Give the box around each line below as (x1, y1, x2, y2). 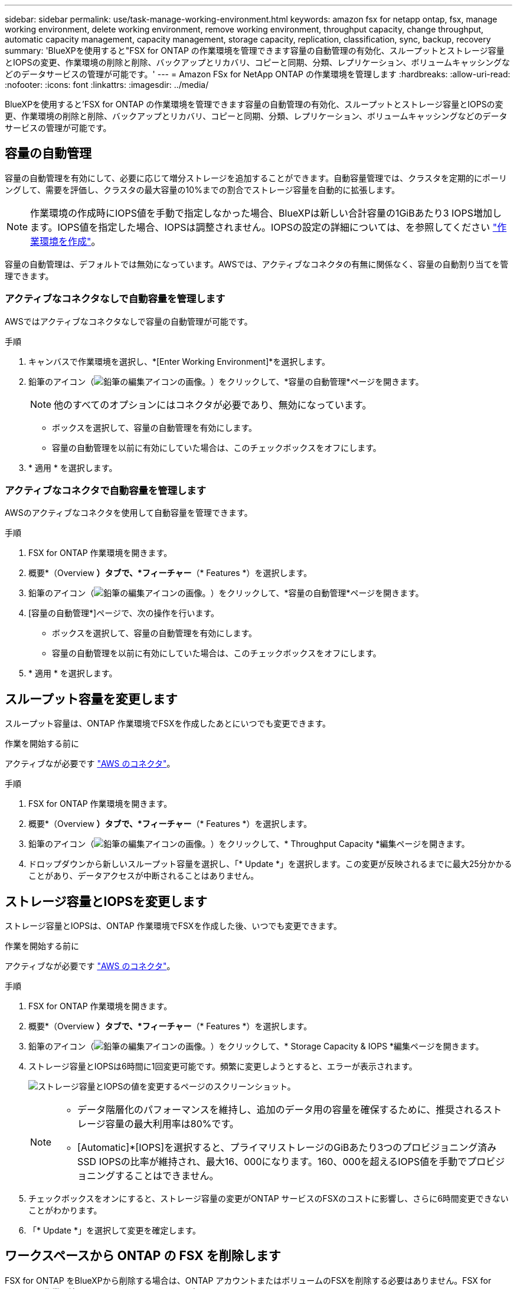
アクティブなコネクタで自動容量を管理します (5, 484, 207, 496)
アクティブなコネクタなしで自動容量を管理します (5, 293, 225, 305)
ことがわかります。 (28, 1205, 102, 1216)
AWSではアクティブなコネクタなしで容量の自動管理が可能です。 (5, 316, 253, 326)
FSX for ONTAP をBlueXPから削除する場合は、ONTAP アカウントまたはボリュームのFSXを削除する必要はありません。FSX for (5, 1275, 492, 1285)
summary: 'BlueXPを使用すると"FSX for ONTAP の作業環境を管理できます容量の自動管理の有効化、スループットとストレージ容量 (5, 45, 505, 55)
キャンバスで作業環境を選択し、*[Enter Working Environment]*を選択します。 (28, 356, 330, 367)
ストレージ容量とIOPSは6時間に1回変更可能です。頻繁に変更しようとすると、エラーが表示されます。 (28, 1061, 417, 1072)
